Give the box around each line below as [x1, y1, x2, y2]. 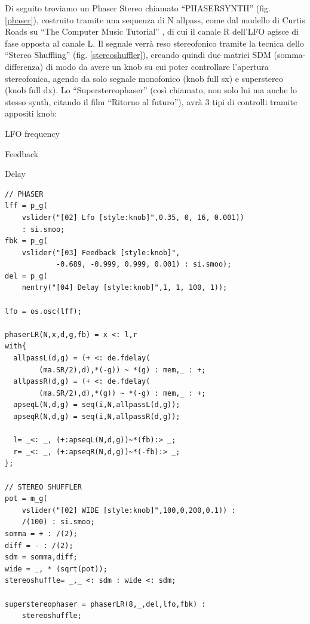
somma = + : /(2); [5, 529, 78, 538]
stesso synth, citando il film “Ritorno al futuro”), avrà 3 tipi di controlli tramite [5, 95, 297, 108]
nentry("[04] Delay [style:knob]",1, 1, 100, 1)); [22, 283, 228, 292]
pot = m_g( [5, 494, 48, 503]
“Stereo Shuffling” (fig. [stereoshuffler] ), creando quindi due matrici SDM [5, 48, 271, 61]
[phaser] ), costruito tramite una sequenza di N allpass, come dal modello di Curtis [5, 13, 305, 26]
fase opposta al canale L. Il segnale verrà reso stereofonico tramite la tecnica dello [5, 36, 304, 49]
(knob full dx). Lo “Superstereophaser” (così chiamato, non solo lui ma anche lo [5, 84, 297, 96]
